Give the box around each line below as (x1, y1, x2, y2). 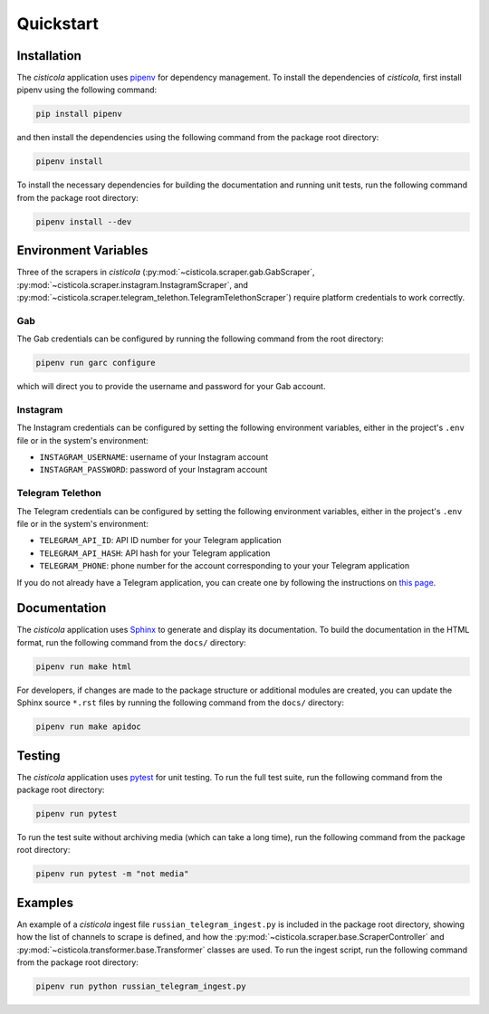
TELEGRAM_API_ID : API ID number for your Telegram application (39, 535, 283, 546)
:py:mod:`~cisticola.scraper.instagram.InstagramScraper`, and (16, 279, 249, 290)
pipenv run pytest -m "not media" (35, 869, 189, 879)
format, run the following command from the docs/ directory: (16, 636, 246, 647)
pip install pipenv (35, 109, 122, 120)
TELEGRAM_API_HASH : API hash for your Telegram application (39, 548, 271, 559)
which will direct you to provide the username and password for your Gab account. (16, 381, 326, 392)
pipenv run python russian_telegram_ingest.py (35, 981, 246, 991)
